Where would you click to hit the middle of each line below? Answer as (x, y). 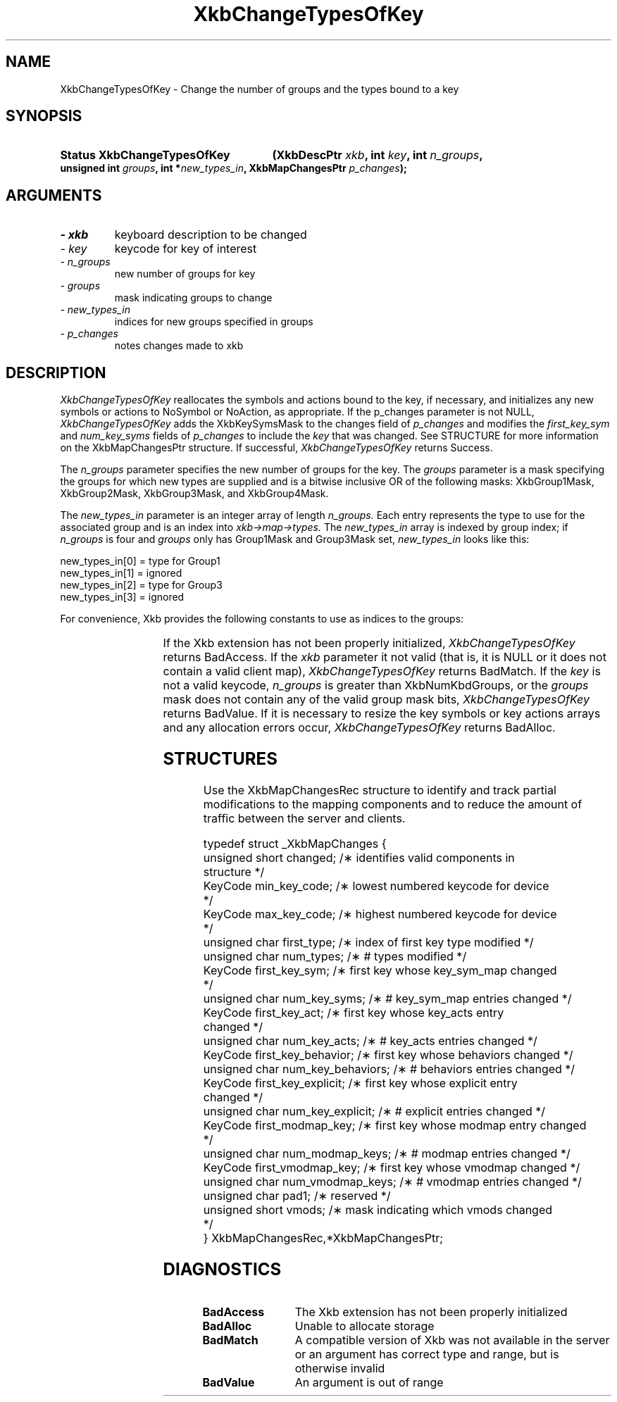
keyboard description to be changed (211, 235)
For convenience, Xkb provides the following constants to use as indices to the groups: (262, 619)
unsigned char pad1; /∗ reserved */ (297, 1195)
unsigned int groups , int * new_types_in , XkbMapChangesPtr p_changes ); (233, 168)
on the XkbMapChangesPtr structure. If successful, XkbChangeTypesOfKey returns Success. (276, 448)
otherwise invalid (340, 1368)
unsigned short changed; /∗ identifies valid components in (359, 857)
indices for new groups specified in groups (214, 322)
